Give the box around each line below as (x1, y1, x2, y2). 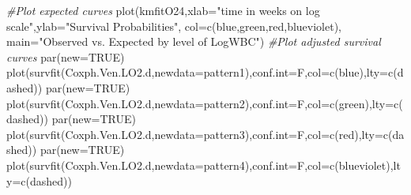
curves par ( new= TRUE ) (6, 48, 125, 65)
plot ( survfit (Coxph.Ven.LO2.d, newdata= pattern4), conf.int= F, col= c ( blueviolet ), (6, 156, 394, 173)
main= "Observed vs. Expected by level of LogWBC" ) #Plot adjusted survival (6, 33, 381, 50)
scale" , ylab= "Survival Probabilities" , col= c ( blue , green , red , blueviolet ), (6, 17, 341, 34)
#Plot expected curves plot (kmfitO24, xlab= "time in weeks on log (6, 2, 320, 18)
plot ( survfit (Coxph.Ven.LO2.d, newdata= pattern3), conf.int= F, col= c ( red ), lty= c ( (6, 126, 393, 142)
